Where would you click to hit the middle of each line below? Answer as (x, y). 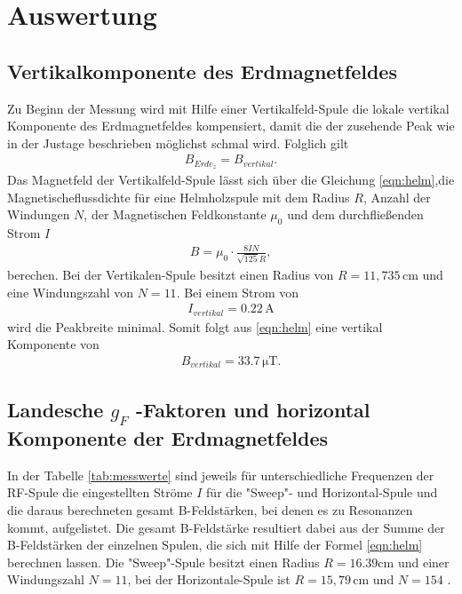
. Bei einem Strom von (238, 292)
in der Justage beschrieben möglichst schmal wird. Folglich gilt (178, 143)
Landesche (56, 409)
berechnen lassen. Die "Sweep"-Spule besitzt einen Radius (163, 562)
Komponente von (53, 344)
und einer (423, 562)
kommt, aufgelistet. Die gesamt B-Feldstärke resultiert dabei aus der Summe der (226, 527)
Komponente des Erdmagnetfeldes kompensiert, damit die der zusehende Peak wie (231, 126)
